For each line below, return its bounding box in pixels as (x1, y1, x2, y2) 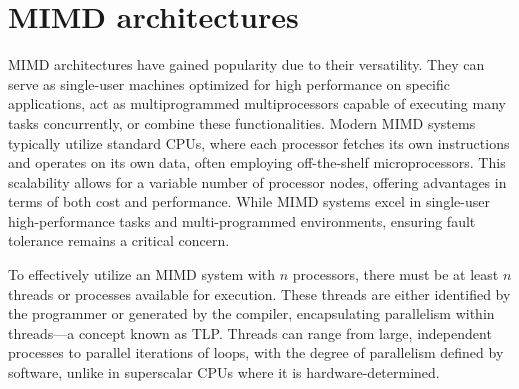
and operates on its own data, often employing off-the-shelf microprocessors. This (8, 152, 506, 173)
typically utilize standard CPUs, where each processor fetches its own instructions (8, 132, 510, 153)
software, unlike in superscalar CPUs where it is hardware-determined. (8, 362, 440, 383)
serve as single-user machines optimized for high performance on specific (8, 73, 451, 94)
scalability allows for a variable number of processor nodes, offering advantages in (8, 171, 507, 192)
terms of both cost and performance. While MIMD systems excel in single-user (8, 191, 490, 212)
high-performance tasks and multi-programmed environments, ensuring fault (8, 210, 476, 231)
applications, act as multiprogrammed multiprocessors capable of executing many (8, 93, 506, 114)
